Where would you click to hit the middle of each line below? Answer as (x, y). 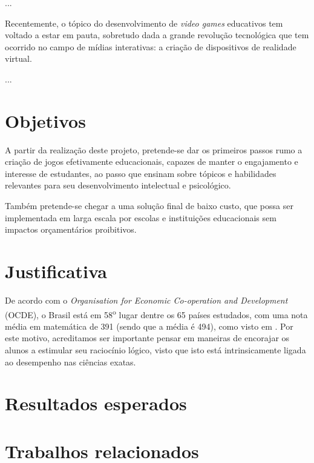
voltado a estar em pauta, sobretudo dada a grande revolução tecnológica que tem (157, 35)
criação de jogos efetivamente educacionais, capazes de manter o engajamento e (152, 162)
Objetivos (45, 120)
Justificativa (56, 271)
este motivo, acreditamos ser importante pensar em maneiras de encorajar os (147, 338)
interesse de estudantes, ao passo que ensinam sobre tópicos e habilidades (141, 173)
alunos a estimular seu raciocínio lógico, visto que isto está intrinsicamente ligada (155, 350)
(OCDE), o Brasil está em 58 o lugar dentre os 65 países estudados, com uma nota (156, 313)
